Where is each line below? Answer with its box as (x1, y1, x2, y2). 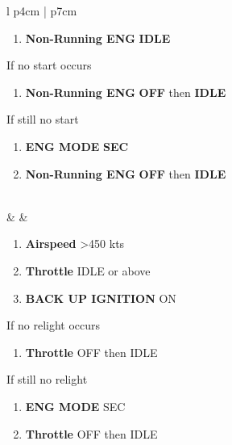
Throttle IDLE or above (25, 262, 151, 279)
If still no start (6, 111, 79, 128)
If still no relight (6, 371, 88, 388)
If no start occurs (6, 57, 92, 73)
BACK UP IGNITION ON (25, 289, 176, 306)
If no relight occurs (6, 317, 101, 334)
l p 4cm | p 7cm (6, 2, 77, 19)
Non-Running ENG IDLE (25, 29, 171, 46)
